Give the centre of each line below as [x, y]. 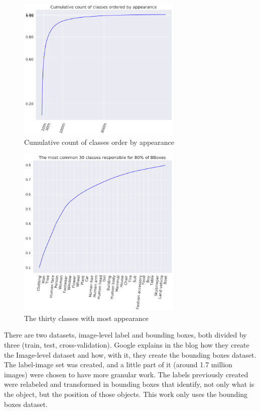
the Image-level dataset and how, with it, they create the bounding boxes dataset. [130, 354]
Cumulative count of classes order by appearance [99, 142]
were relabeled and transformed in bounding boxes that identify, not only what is [129, 384]
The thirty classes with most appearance [87, 318]
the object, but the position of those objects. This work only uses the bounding [126, 394]
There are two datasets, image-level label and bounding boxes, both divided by [125, 335]
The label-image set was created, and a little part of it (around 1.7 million [118, 364]
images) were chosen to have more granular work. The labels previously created [126, 374]
